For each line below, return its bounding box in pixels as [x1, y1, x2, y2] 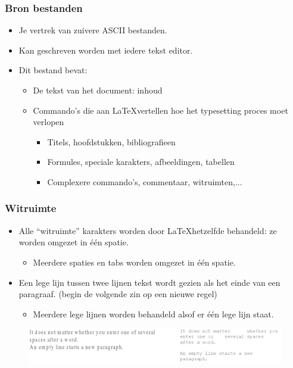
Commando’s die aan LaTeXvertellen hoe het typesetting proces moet [33, 104, 288, 116]
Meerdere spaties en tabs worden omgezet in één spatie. [33, 255, 236, 268]
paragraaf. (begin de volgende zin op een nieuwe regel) [18, 288, 217, 300]
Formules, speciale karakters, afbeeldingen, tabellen [47, 155, 235, 168]
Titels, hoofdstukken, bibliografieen [47, 135, 176, 148]
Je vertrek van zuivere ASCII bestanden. [18, 24, 167, 36]
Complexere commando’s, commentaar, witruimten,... [47, 175, 242, 188]
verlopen [33, 116, 64, 128]
